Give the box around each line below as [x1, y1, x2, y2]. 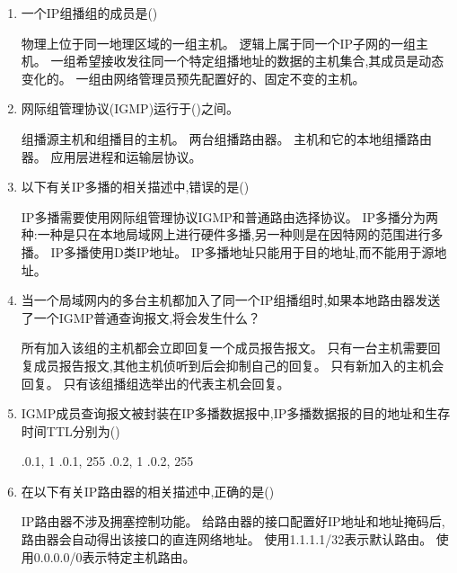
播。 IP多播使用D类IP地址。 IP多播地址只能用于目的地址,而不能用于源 [21, 242, 435, 261]
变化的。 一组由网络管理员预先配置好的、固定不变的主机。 [21, 68, 365, 87]
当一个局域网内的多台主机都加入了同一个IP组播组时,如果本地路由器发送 [21, 291, 441, 309]
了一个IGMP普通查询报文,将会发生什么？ [21, 308, 261, 327]
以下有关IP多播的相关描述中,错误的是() [21, 177, 250, 196]
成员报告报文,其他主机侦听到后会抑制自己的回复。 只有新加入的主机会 [33, 355, 444, 374]
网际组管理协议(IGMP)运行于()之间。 [21, 99, 239, 118]
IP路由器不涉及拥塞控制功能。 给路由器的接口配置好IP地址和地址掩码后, [21, 512, 445, 531]
